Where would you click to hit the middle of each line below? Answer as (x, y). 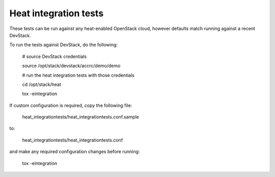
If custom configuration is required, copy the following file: (71, 105)
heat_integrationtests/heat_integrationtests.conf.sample (81, 117)
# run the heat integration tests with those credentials (78, 75)
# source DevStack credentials (54, 56)
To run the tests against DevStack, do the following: (64, 45)
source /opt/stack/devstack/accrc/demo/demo (71, 66)
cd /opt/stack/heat (42, 84)
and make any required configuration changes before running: (75, 152)
